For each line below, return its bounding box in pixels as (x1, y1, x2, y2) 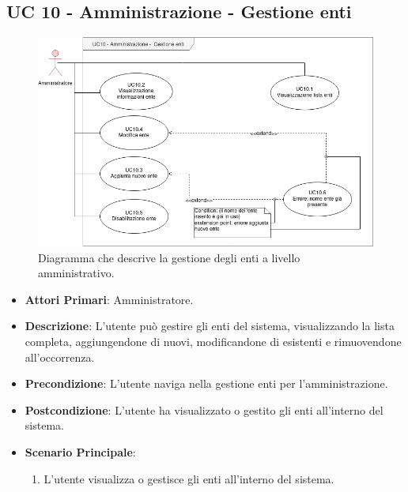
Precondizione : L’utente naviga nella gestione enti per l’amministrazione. (25, 375, 388, 392)
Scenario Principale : (25, 444, 136, 460)
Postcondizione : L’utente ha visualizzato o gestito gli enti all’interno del (25, 401, 383, 418)
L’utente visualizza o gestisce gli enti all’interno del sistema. (43, 470, 334, 486)
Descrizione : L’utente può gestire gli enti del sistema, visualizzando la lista (25, 317, 395, 334)
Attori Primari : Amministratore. (25, 291, 194, 307)
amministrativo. (38, 265, 115, 281)
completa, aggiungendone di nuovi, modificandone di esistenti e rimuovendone (25, 333, 402, 350)
